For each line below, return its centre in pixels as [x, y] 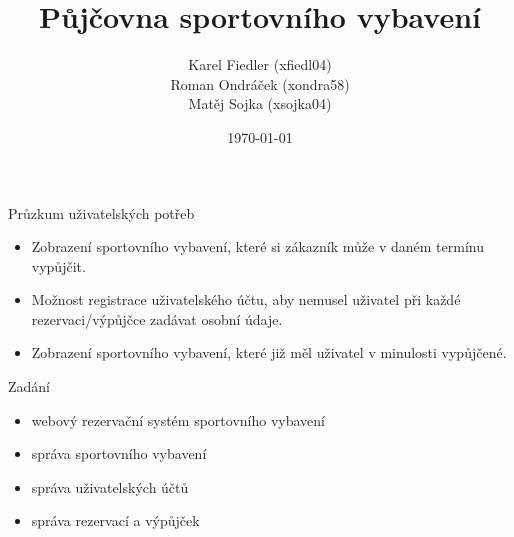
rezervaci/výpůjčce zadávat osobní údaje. [157, 318]
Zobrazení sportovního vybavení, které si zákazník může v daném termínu [257, 246]
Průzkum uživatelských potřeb [101, 212]
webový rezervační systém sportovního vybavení [178, 419]
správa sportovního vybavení [119, 453]
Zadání [29, 386]
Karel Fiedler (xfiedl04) [260, 64]
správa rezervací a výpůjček [115, 520]
